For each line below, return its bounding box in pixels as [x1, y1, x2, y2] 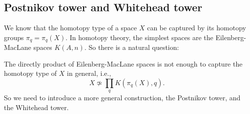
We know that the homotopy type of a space [4, 23, 137, 33]
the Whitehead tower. [4, 102, 69, 113]
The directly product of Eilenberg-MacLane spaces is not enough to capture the [4, 58, 243, 68]
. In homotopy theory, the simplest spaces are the [65, 32, 213, 42]
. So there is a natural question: [84, 42, 179, 52]
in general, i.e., [67, 68, 111, 78]
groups [4, 32, 24, 42]
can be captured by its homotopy [147, 23, 246, 33]
